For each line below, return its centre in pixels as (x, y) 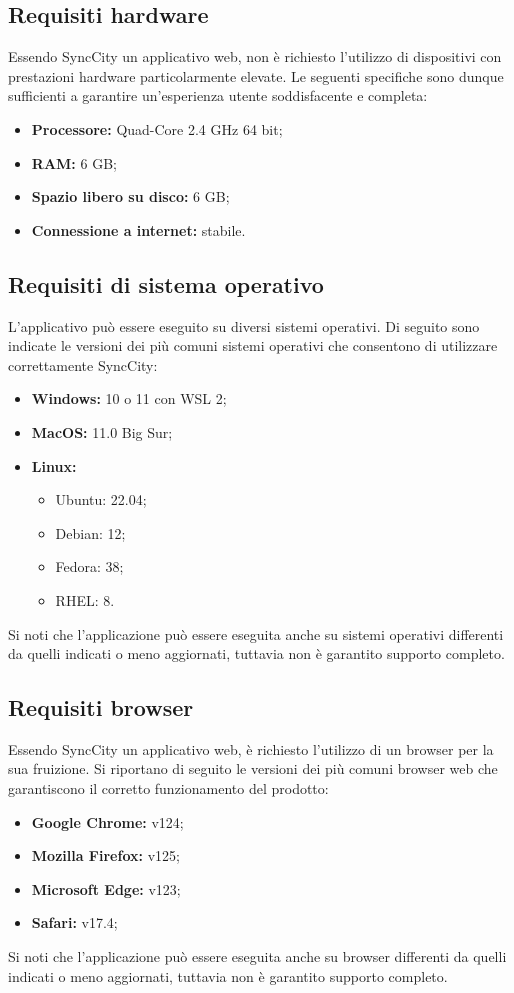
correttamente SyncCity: (83, 364)
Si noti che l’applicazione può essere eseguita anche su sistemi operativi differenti (256, 633)
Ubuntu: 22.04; (101, 499)
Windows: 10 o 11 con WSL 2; (129, 398)
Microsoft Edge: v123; (106, 888)
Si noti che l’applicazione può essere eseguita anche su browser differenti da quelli (257, 956)
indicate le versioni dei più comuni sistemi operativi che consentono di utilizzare (253, 345)
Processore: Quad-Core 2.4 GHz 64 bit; (157, 128)
